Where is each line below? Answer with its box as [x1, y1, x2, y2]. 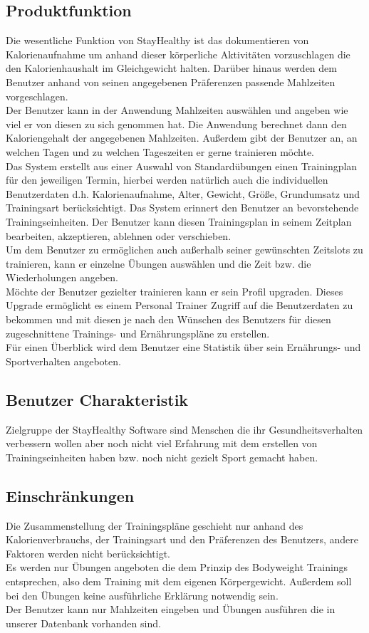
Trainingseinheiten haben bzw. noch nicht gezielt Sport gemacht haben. [6, 449, 318, 464]
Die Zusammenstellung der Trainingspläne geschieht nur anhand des [6, 518, 303, 533]
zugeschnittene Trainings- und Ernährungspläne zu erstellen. [6, 325, 270, 340]
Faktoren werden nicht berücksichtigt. [6, 545, 171, 560]
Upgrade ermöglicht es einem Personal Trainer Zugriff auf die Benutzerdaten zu [6, 298, 353, 313]
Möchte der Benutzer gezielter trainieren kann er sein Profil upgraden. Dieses [6, 283, 343, 298]
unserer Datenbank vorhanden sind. [6, 615, 161, 630]
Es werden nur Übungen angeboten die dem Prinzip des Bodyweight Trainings [6, 560, 348, 575]
